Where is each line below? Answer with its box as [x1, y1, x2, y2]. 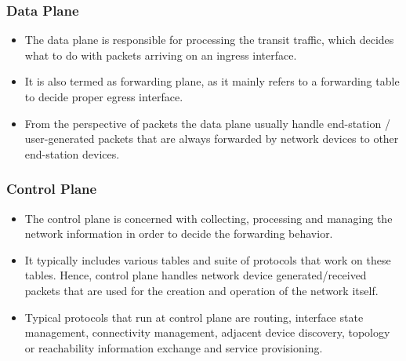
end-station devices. [24, 145, 120, 162]
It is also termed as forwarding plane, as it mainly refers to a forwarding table [24, 73, 400, 89]
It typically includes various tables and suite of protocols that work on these [24, 251, 391, 268]
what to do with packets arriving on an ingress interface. [24, 46, 297, 63]
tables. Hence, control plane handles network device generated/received [24, 267, 367, 283]
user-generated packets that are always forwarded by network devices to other [24, 130, 399, 147]
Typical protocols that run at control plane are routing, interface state [24, 308, 364, 325]
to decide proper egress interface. [24, 89, 183, 104]
